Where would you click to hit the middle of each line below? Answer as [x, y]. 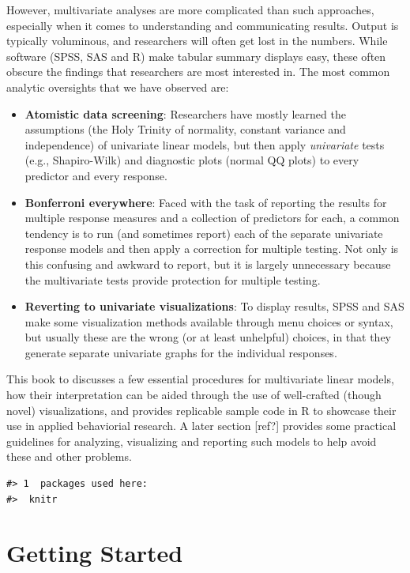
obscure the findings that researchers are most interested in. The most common [198, 72]
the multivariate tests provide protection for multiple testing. [173, 279]
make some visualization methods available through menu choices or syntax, [209, 321]
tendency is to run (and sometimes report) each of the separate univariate [204, 233]
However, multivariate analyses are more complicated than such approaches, [190, 9]
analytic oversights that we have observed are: [118, 87]
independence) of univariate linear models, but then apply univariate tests [205, 144]
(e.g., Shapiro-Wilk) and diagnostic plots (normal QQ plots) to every [192, 160]
